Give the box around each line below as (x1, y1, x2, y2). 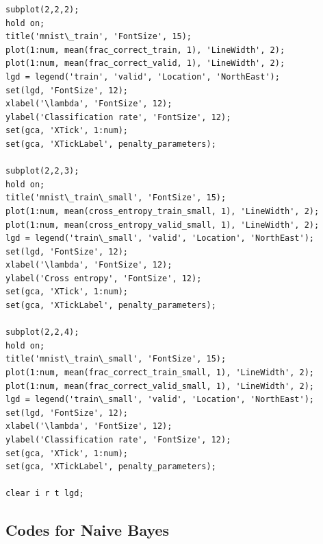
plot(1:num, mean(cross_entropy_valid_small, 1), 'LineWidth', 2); (5, 220, 320, 230)
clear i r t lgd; (5, 488, 84, 499)
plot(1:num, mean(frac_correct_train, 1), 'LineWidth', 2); (5, 45, 285, 55)
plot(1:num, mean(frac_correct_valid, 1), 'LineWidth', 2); (5, 58, 285, 69)
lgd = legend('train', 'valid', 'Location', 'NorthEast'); (5, 71, 280, 82)
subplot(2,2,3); (5, 166, 79, 176)
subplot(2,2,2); (5, 5, 79, 14)
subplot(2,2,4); (5, 327, 79, 338)
